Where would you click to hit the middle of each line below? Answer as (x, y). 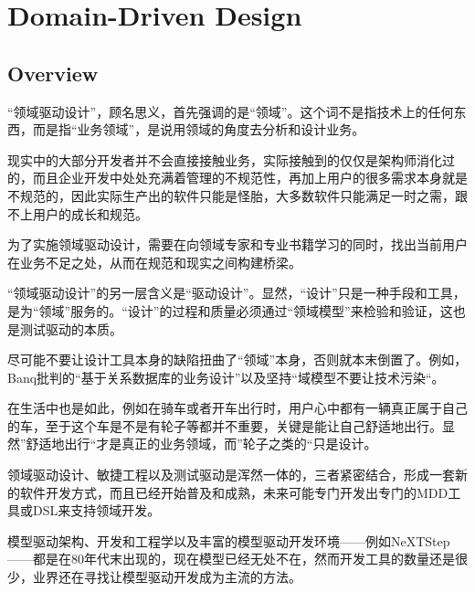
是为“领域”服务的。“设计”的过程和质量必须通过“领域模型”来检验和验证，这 (230, 310)
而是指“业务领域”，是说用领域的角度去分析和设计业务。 (199, 129)
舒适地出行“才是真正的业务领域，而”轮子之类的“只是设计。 (201, 444)
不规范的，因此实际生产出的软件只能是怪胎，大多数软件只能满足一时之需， (231, 195)
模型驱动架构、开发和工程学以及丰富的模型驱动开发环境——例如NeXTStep (229, 540)
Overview (53, 73)
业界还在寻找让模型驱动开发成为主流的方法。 (167, 577)
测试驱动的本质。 (71, 328)
